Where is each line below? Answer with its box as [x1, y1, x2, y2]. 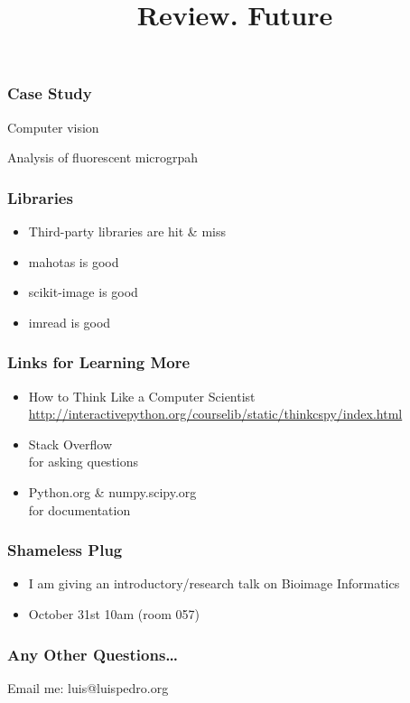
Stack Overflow [28, 434, 113, 453]
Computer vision [7, 117, 99, 136]
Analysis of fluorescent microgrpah [7, 148, 199, 167]
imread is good [28, 312, 111, 331]
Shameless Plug [7, 539, 123, 561]
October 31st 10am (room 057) [28, 605, 200, 624]
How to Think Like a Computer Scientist [28, 386, 256, 405]
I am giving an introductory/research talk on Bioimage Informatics [28, 574, 400, 593]
